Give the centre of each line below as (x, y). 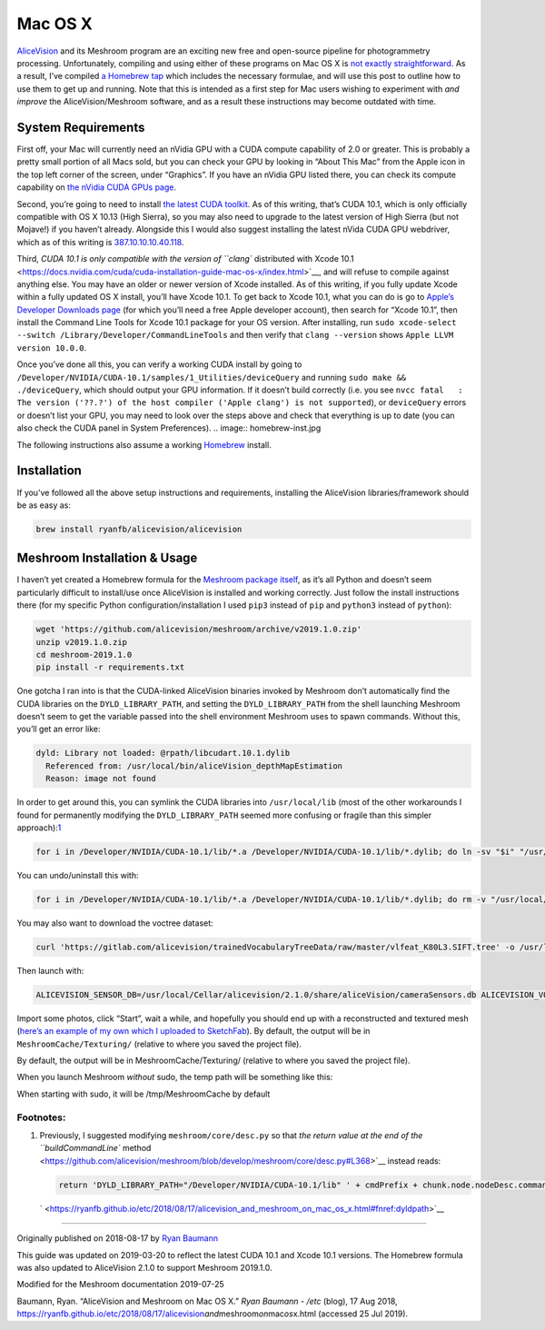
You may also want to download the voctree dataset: (115, 923)
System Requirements (81, 127)
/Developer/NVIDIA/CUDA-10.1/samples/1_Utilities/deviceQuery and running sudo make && (212, 377)
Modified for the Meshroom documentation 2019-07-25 (120, 1285)
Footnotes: (41, 1117)
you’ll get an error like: (59, 729)
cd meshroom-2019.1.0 (84, 655)
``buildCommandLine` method (95, 1148)
